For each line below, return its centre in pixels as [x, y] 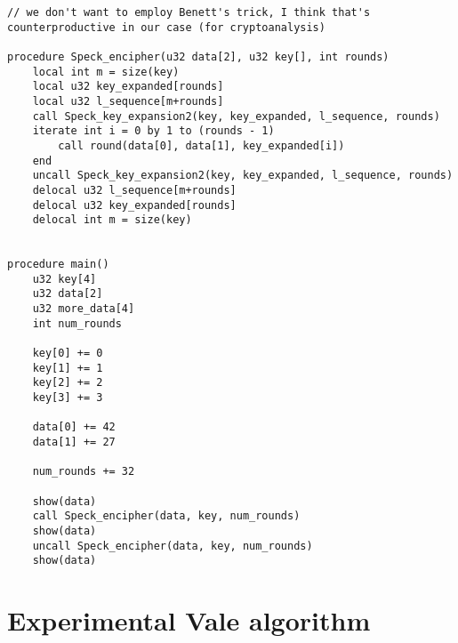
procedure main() [58, 265]
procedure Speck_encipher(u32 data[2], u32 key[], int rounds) [198, 56]
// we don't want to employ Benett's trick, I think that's [189, 12]
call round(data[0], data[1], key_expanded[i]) [201, 145]
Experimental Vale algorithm [189, 620]
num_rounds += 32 [84, 472]
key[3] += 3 [68, 398]
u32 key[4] [64, 279]
